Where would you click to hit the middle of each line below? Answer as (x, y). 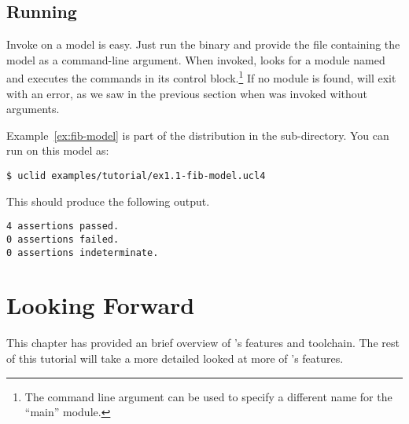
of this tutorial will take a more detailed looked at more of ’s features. (175, 358)
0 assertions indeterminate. (83, 252)
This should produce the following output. (108, 201)
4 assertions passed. (63, 227)
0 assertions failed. (63, 239)
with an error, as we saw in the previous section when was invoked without (187, 93)
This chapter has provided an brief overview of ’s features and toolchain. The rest (203, 343)
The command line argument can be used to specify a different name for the (208, 396)
